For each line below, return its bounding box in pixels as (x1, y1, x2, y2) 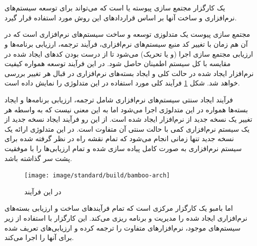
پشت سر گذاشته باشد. (4, 153, 72, 163)
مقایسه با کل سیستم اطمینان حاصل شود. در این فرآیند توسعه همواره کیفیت (4, 58, 231, 69)
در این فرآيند (24, 186, 62, 196)
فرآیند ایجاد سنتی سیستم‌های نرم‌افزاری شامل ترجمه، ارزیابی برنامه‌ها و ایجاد (4, 94, 233, 104)
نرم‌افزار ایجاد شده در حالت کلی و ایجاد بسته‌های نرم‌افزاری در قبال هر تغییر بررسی (4, 68, 254, 78)
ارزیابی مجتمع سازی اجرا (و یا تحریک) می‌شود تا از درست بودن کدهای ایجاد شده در (4, 48, 253, 59)
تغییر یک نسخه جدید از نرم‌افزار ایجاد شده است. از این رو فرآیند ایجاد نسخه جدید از (4, 114, 253, 124)
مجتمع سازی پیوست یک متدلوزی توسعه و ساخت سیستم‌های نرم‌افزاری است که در (4, 29, 251, 39)
